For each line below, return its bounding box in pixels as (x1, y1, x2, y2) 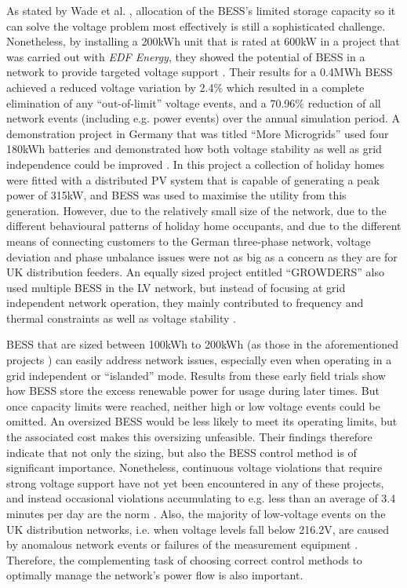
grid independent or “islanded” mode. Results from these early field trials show (6, 367, 386, 383)
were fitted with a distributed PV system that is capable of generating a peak (6, 171, 380, 188)
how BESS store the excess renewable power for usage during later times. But (6, 382, 380, 399)
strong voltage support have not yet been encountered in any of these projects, (6, 474, 384, 491)
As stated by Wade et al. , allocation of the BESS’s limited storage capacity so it (6, 2, 396, 18)
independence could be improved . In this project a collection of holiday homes (6, 155, 385, 172)
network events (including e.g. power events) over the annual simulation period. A (6, 110, 401, 126)
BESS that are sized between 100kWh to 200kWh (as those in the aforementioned (6, 336, 399, 352)
